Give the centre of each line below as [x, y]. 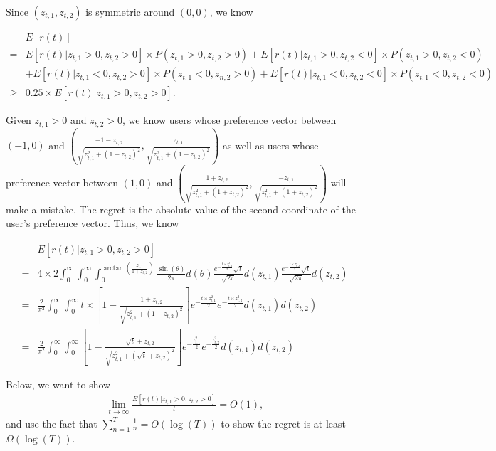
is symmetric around [130, 11]
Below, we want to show [58, 384]
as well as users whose [270, 145]
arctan [113, 269]
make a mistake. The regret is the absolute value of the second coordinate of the [181, 209]
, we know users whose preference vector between [229, 120]
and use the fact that [52, 423]
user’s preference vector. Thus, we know [93, 223]
